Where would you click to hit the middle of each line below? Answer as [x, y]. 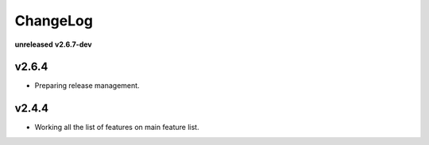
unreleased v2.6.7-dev [53, 44]
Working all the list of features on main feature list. [117, 128]
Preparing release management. [87, 86]
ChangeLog [54, 21]
